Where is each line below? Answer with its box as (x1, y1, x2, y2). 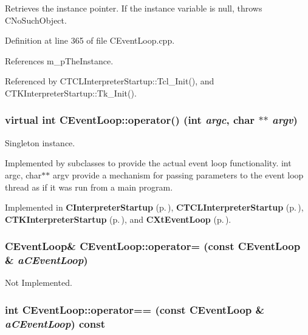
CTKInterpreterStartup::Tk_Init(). (5, 86, 137, 99)
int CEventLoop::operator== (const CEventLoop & (5, 302, 265, 317)
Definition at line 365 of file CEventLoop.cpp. (5, 34, 175, 47)
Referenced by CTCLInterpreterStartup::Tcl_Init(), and (5, 75, 214, 87)
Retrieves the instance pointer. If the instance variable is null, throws (5, 2, 262, 14)
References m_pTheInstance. (5, 54, 114, 67)
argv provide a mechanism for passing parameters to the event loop (53, 168, 304, 181)
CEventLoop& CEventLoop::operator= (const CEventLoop (5, 239, 301, 254)
